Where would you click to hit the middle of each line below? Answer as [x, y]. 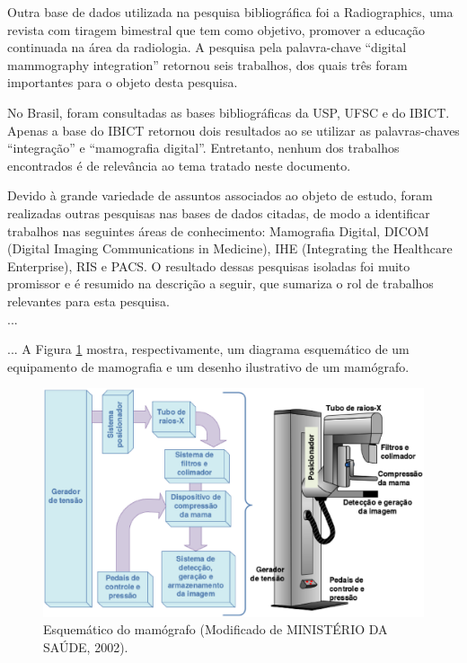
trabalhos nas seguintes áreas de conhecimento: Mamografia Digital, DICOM [218, 230]
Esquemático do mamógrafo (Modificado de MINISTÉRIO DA [216, 629]
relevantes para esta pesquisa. [88, 301]
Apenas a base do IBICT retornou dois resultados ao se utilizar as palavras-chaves [233, 130]
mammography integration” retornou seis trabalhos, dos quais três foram [207, 64]
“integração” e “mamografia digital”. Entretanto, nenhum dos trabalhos [203, 148]
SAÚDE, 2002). [86, 646]
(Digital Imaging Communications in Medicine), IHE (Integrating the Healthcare [230, 248]
